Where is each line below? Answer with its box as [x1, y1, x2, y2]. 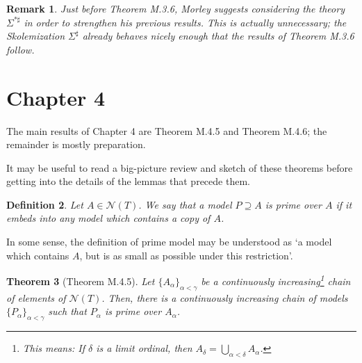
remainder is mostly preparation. [6, 137, 146, 152]
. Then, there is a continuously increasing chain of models [101, 290, 348, 305]
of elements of [6, 290, 66, 305]
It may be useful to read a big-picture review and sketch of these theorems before [6, 160, 353, 175]
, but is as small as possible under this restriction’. [79, 248, 293, 262]
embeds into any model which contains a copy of [6, 211, 211, 225]
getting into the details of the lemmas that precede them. [6, 174, 250, 188]
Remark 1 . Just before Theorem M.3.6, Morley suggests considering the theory [6, 1, 345, 15]
